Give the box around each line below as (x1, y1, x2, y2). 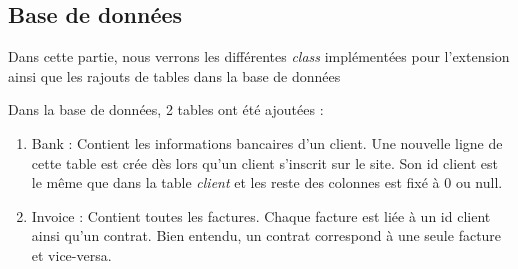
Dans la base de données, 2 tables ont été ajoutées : (8, 99, 324, 120)
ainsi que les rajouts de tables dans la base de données (8, 65, 341, 86)
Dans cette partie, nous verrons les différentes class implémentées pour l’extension (8, 46, 510, 67)
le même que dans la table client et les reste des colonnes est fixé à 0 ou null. (31, 172, 503, 193)
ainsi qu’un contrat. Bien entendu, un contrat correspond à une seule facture (31, 225, 502, 246)
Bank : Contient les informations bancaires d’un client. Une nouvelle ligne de (31, 132, 503, 153)
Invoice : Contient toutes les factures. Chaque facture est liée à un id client (31, 205, 491, 226)
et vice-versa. (31, 244, 112, 265)
